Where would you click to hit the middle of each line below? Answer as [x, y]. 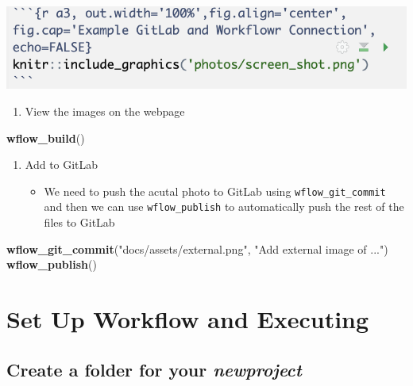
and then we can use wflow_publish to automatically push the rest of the [224, 206]
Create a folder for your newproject [154, 369]
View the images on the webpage [105, 111]
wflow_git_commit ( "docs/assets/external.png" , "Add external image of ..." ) [197, 248]
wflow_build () [46, 138]
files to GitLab [79, 222]
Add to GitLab [62, 164]
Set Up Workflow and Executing [188, 319]
